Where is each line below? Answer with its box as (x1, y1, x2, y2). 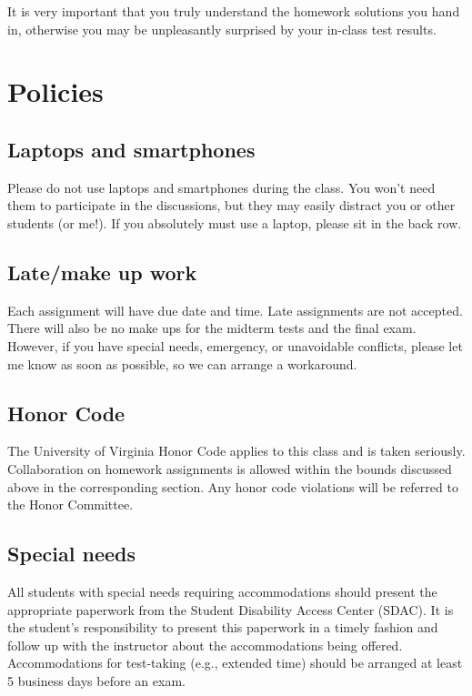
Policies (7, 73, 104, 110)
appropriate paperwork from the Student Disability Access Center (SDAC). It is (7, 600, 454, 619)
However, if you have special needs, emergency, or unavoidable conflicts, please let (7, 336, 463, 355)
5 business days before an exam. (7, 671, 186, 690)
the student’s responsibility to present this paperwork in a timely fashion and (7, 618, 438, 637)
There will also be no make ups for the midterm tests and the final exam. (7, 318, 417, 338)
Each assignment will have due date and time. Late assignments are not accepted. (7, 300, 463, 319)
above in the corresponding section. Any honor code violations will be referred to (7, 477, 458, 496)
